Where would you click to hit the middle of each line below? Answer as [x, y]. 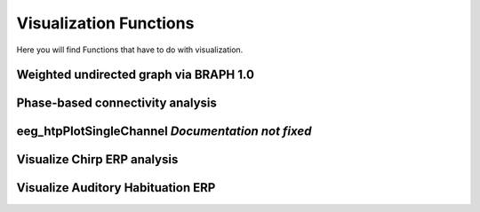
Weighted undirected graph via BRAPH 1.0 [136, 75]
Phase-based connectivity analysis [116, 103]
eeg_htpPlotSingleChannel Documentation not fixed [164, 132]
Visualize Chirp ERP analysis [97, 160]
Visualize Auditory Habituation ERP [116, 188]
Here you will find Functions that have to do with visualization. [130, 50]
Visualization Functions [105, 23]
